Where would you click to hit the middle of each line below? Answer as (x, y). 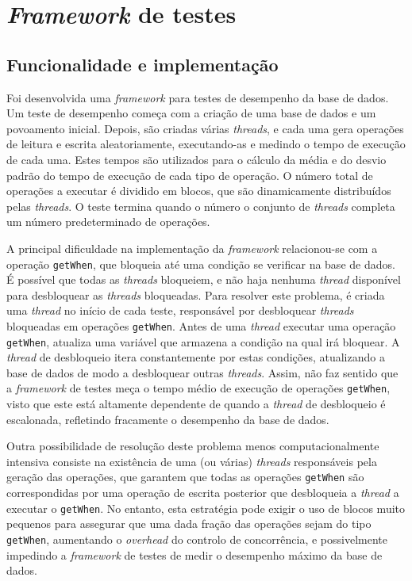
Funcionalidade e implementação (142, 64)
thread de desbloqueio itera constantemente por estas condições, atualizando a (196, 357)
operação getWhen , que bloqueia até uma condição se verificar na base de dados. (201, 264)
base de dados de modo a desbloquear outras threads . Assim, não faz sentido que (202, 372)
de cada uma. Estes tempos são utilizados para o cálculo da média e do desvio (196, 159)
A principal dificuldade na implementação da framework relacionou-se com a (192, 248)
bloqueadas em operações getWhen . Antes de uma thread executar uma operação (201, 325)
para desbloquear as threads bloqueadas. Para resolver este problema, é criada (196, 294)
